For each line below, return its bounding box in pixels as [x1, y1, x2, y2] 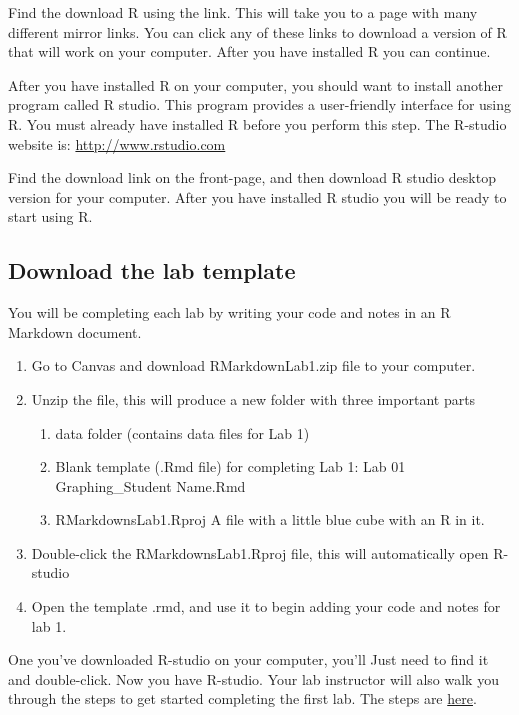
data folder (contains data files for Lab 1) [55, 422, 310, 443]
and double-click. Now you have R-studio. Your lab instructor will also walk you [8, 668, 499, 689]
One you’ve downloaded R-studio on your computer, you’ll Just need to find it [8, 649, 489, 670]
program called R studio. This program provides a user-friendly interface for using [8, 94, 512, 115]
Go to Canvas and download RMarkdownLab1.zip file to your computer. [31, 355, 476, 376]
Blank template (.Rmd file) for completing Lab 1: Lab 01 [55, 456, 406, 477]
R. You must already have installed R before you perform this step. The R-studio [8, 113, 507, 134]
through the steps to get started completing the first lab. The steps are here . [8, 688, 477, 709]
